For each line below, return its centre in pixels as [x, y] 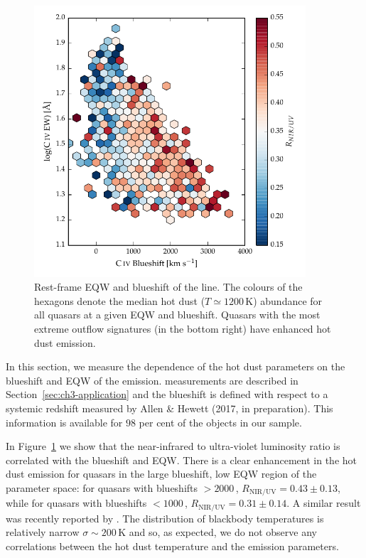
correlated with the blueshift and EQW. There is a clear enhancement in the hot [182, 460]
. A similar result [324, 503]
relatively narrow [43, 532]
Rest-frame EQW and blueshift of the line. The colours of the [168, 287]
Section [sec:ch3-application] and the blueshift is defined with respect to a [167, 394]
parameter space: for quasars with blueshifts [102, 487]
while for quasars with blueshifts [76, 503]
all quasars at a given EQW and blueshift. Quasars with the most [177, 315]
